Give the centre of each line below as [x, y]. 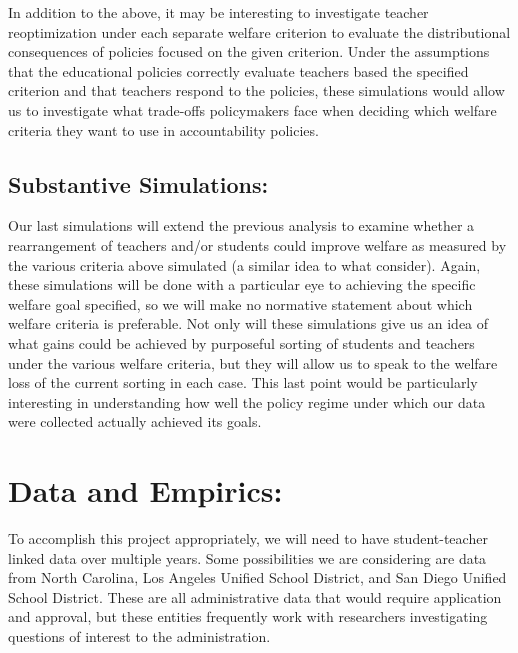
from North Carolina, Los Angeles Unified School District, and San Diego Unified [257, 577]
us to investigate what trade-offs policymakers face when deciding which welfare [252, 109]
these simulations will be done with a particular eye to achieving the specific [242, 284]
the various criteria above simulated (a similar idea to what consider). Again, [244, 264]
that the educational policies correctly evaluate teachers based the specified [238, 70]
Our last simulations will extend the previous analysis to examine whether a [241, 225]
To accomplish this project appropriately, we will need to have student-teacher [248, 538]
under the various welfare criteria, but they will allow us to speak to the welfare [253, 362]
